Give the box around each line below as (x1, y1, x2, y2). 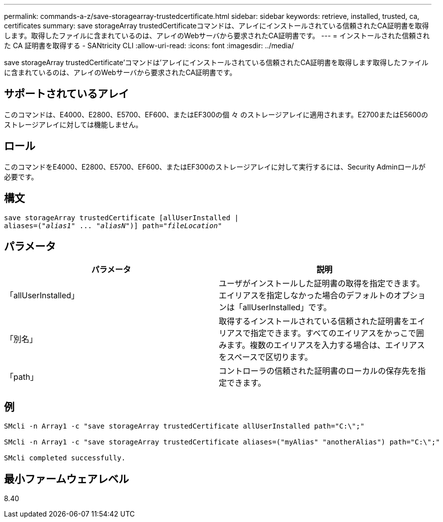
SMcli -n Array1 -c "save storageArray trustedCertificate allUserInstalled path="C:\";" (4, 422, 364, 431)
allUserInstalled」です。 (243, 302, 332, 313)
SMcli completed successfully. (4, 454, 126, 462)
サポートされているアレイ (4, 87, 129, 100)
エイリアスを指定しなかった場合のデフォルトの (219, 290, 394, 301)
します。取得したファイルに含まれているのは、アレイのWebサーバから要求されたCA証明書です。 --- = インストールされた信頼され (4, 31, 430, 40)
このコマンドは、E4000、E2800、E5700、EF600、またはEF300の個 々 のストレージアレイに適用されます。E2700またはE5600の (4, 110, 428, 119)
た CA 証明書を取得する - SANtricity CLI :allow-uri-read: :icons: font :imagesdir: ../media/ (4, 41, 294, 50)
